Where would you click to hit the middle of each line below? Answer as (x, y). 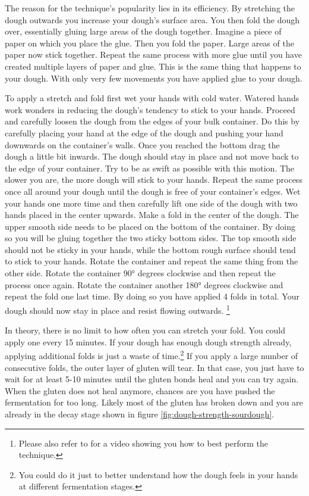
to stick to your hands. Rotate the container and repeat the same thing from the (152, 261)
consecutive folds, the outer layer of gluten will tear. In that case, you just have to (154, 367)
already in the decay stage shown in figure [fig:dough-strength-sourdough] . (140, 414)
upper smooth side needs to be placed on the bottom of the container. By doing (150, 226)
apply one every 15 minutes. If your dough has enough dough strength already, (148, 341)
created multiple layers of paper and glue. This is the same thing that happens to (153, 66)
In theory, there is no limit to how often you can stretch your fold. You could (145, 330)
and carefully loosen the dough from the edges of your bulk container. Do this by (152, 121)
